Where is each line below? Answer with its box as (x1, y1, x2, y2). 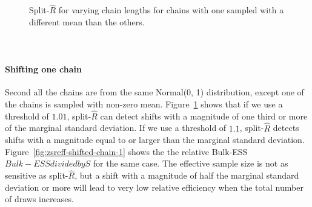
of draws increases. (5, 193, 74, 205)
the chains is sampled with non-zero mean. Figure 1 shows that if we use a (5, 97, 283, 110)
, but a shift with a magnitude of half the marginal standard (75, 169, 299, 182)
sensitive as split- (5, 169, 68, 182)
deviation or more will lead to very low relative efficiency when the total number (5, 180, 304, 193)
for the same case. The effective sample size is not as (93, 157, 288, 170)
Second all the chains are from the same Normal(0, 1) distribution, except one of (5, 86, 304, 98)
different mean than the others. (29, 15, 145, 28)
